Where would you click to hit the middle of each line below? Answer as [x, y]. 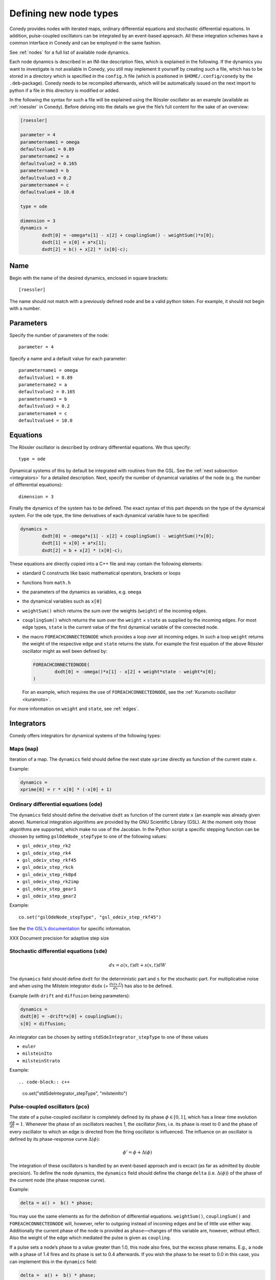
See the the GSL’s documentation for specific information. [70, 929]
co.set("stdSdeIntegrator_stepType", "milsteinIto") [75, 1093]
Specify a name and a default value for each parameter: [68, 358]
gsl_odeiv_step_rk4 [47, 853]
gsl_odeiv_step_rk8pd [49, 874]
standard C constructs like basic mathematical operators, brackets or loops [101, 573]
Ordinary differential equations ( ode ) [56, 804]
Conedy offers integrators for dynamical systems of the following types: [85, 736]
